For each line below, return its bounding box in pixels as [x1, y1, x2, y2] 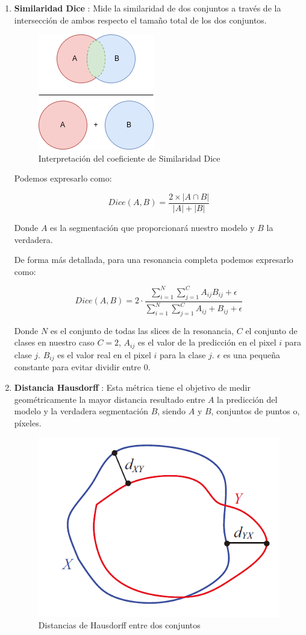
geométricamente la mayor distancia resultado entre [14, 393, 205, 405]
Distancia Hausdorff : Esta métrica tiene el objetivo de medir [14, 381, 251, 393]
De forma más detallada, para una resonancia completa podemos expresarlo [14, 253, 293, 266]
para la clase [160, 348, 206, 361]
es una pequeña [223, 348, 280, 361]
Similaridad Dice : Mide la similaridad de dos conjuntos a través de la [14, 2, 281, 14]
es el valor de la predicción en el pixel [137, 336, 276, 349]
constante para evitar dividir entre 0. [14, 361, 151, 373]
